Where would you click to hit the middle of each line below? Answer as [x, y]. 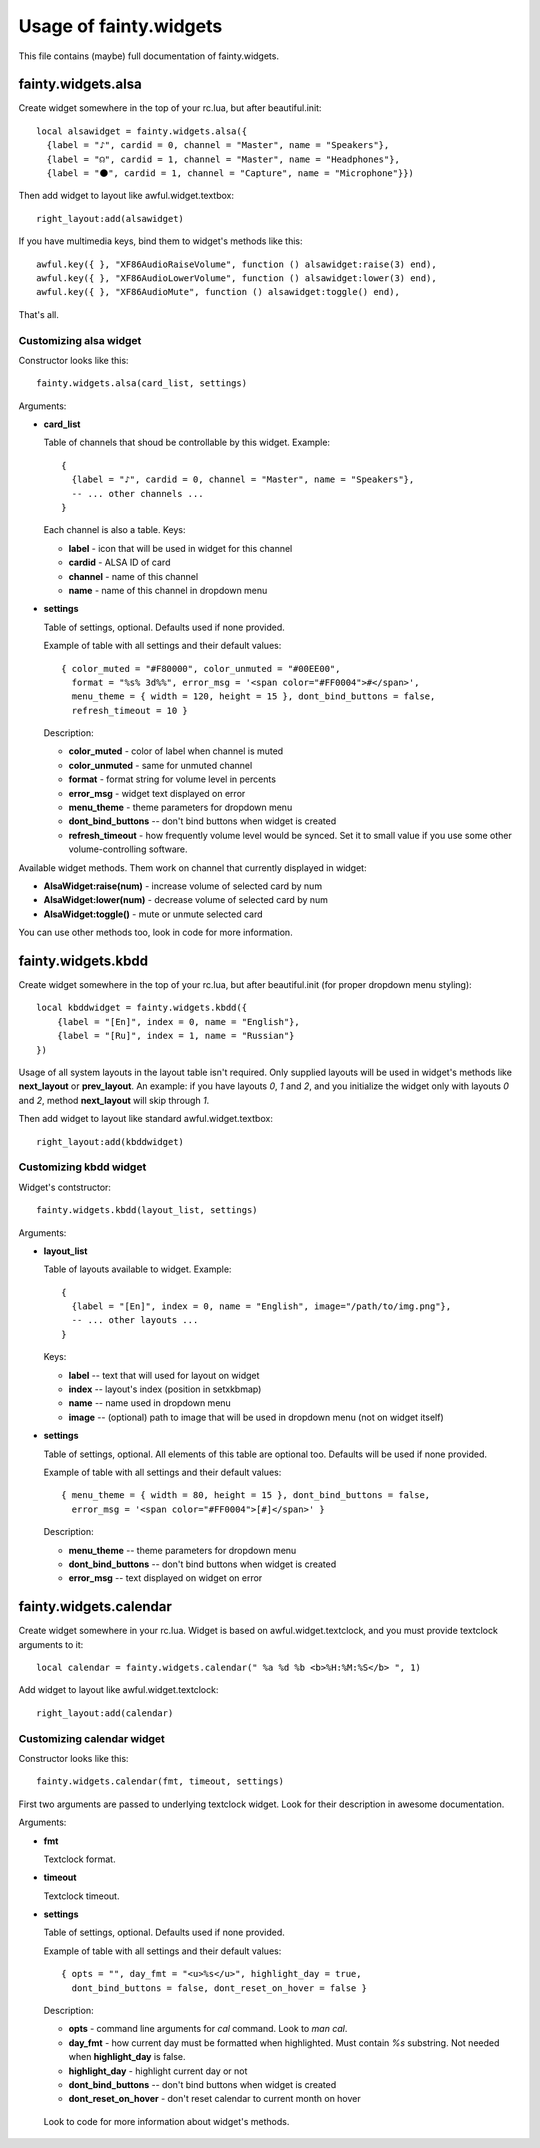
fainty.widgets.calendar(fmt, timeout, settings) [160, 1781]
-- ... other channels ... [137, 493]
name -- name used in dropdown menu [150, 1403]
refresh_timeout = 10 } [130, 710]
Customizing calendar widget [91, 1738]
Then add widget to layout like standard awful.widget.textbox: [146, 1119]
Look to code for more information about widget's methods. [166, 2121]
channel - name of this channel [133, 576]
